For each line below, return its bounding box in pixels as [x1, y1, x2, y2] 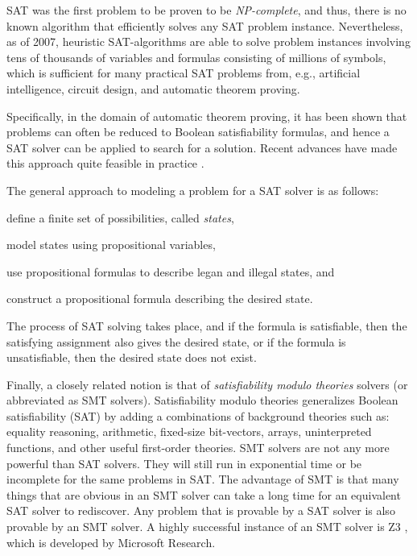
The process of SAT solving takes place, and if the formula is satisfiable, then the [6, 317, 407, 334]
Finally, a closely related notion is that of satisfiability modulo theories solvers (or [6, 376, 408, 392]
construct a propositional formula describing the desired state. [6, 290, 313, 307]
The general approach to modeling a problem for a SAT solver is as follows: [6, 181, 379, 198]
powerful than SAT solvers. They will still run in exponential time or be [6, 454, 362, 471]
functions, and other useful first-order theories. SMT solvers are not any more [6, 439, 390, 456]
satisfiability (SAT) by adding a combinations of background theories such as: [6, 407, 390, 424]
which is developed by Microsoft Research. [6, 533, 216, 550]
